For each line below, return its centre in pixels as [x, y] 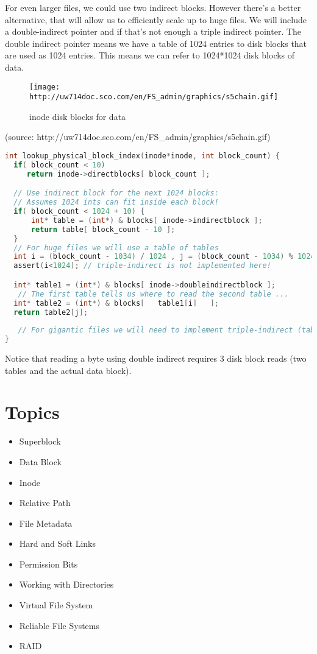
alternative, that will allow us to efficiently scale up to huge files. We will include [156, 19]
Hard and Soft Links [57, 543]
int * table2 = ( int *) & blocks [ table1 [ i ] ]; [116, 303]
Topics [32, 412]
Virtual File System [56, 605]
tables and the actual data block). [68, 370]
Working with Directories [66, 584]
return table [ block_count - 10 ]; [103, 229]
